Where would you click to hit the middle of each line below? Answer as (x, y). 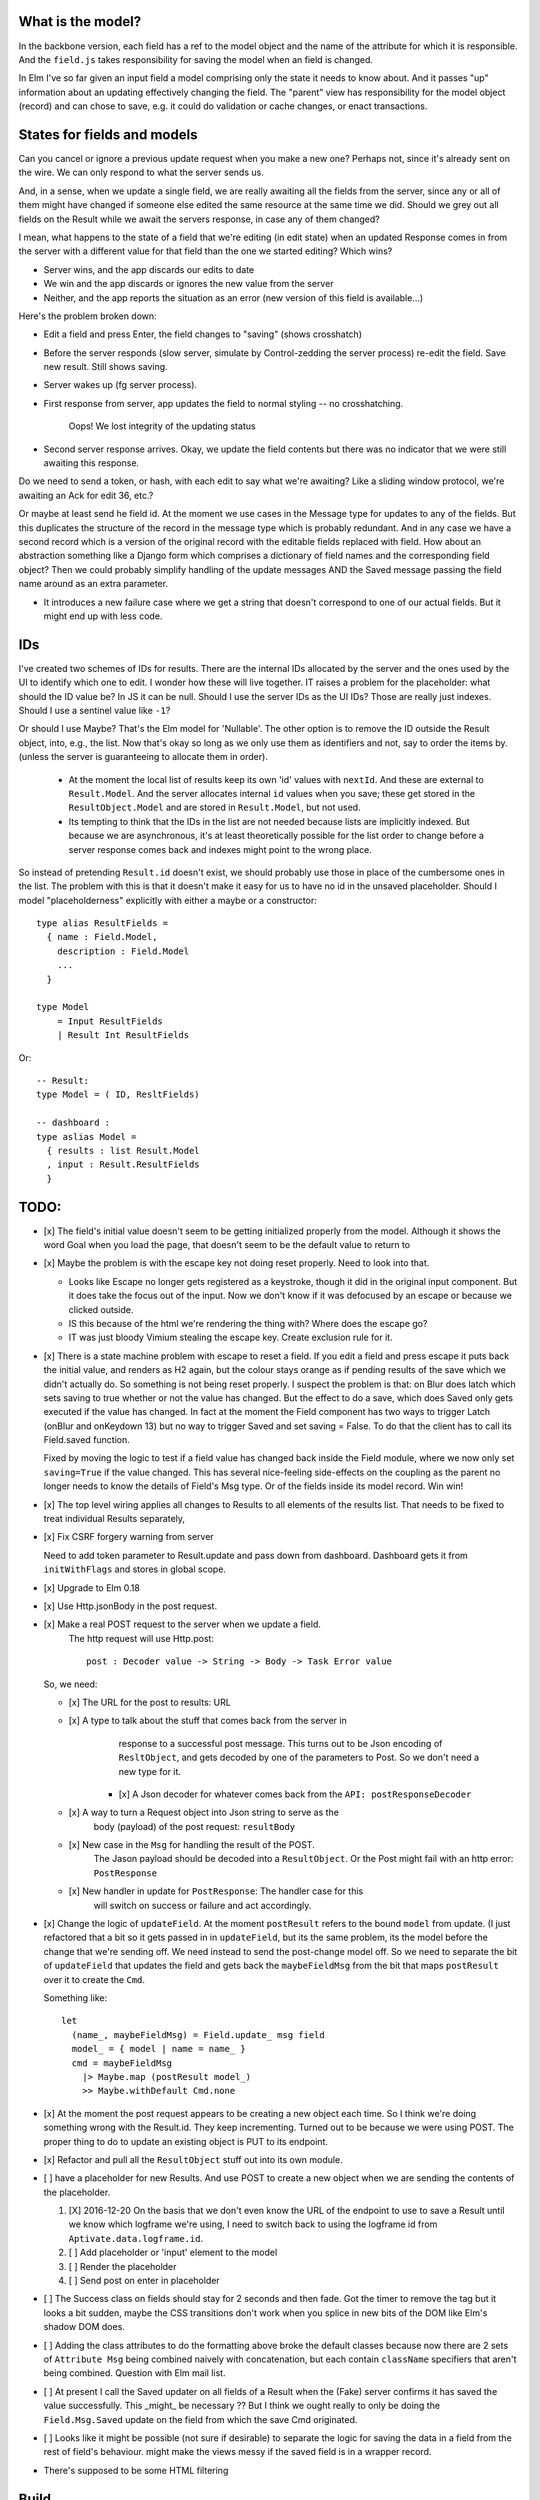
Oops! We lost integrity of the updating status (162, 426)
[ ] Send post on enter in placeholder (144, 2281)
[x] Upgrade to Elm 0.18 (91, 1587)
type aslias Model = (86, 1136)
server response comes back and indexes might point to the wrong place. (220, 849)
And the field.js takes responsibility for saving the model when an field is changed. (196, 59)
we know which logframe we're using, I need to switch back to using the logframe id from (253, 2224)
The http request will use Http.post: (141, 1638)
